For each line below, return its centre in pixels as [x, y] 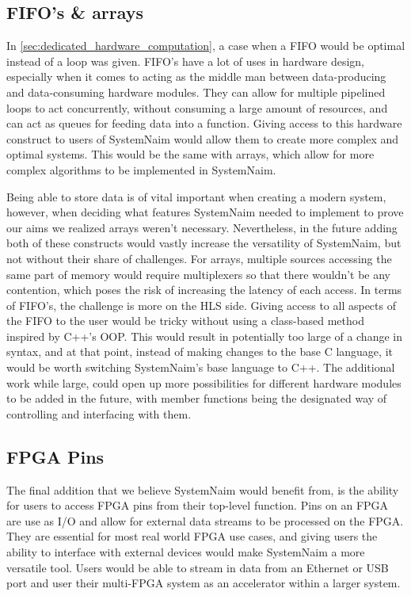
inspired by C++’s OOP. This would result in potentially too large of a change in [204, 336]
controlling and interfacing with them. [99, 413]
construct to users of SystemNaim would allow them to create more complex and [203, 138]
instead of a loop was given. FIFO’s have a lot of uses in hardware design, [186, 61]
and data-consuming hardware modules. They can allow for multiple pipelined [196, 92]
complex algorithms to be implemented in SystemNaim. [141, 169]
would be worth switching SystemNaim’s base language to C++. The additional [201, 367]
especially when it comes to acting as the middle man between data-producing [196, 76]
